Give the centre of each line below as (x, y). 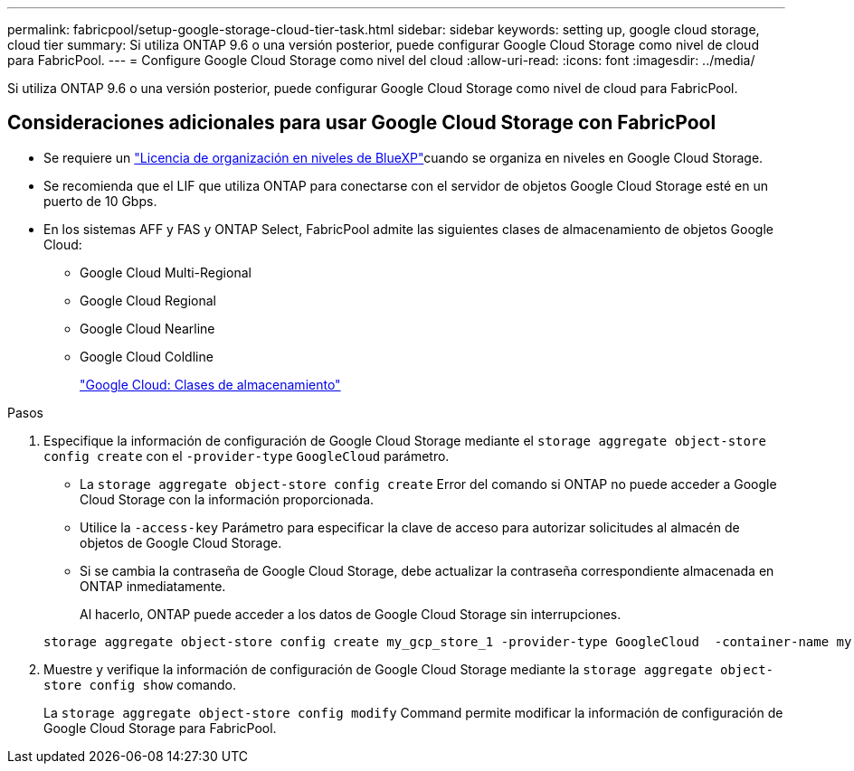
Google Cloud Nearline (147, 328)
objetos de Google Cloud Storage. (181, 542)
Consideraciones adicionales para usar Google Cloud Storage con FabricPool (362, 123)
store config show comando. (140, 684)
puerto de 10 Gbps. (100, 201)
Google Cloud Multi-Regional (166, 272)
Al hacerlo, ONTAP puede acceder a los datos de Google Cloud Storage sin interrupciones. (351, 614)
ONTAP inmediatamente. (153, 586)
